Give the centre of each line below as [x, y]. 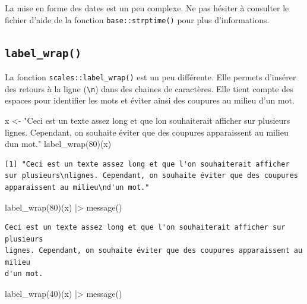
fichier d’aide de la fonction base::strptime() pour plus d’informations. [137, 19]
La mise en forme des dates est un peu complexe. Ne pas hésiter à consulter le [147, 8]
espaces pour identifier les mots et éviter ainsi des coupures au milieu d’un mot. [150, 100]
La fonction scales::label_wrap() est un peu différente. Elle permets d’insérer [151, 77]
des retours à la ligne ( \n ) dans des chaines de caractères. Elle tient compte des [149, 88]
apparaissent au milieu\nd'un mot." [77, 187]
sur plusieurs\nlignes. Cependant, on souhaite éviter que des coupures [151, 176]
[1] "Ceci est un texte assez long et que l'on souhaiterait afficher [147, 164]
